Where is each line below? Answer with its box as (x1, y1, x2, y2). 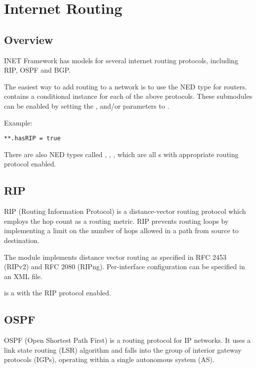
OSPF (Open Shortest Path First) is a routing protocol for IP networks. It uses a (4, 335, 251, 345)
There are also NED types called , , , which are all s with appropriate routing (4, 149, 239, 159)
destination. (4, 235, 40, 245)
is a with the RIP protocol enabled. (4, 287, 111, 298)
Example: (4, 117, 33, 127)
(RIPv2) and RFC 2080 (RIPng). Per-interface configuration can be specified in (4, 261, 245, 272)
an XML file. (4, 271, 43, 281)
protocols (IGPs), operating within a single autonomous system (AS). (4, 354, 214, 365)
